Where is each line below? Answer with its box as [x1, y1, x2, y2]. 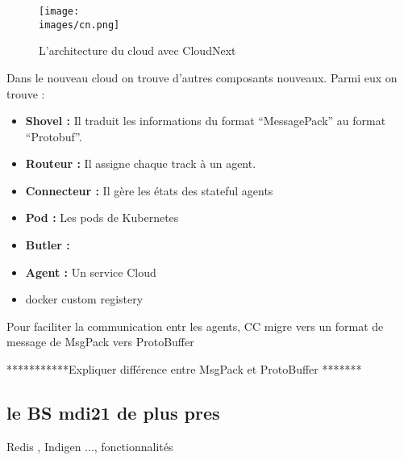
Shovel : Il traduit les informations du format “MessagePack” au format [25, 112, 386, 129]
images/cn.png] [39, 19, 120, 31]
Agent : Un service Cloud [25, 263, 156, 280]
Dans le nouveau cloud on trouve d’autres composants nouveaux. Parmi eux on [6, 69, 398, 86]
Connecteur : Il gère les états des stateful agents [25, 182, 273, 199]
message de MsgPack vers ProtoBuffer [6, 333, 194, 350]
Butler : [25, 236, 70, 253]
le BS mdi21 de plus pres [6, 400, 220, 425]
